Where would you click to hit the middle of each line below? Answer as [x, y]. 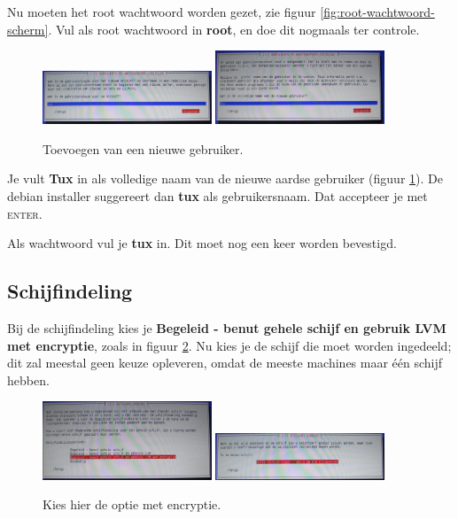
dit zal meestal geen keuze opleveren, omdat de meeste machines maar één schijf [225, 363]
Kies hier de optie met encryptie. [132, 504]
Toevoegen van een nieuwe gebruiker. [143, 148]
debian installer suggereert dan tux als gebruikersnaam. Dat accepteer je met [217, 196]
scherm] [28, 29]
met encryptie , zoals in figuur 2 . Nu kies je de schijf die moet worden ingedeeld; [229, 345]
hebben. [28, 380]
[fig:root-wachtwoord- [377, 12]
